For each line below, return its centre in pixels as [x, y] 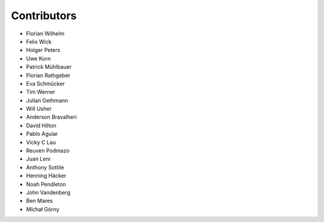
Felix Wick [39, 41]
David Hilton [41, 125]
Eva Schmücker [46, 83]
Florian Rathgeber [48, 75]
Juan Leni [38, 159]
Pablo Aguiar [42, 134]
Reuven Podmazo [48, 151]
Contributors [44, 16]
